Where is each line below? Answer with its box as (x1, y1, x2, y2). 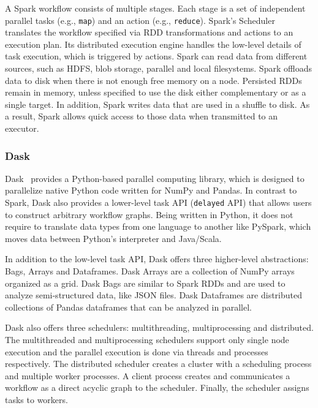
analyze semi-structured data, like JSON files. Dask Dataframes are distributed (5, 289, 303, 301)
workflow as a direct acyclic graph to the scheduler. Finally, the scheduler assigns (5, 381, 309, 394)
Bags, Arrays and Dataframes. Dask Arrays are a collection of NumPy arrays (5, 265, 295, 278)
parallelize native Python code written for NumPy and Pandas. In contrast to (5, 184, 297, 197)
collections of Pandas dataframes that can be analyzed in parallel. (5, 300, 252, 313)
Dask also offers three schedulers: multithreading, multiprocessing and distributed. (5, 321, 314, 334)
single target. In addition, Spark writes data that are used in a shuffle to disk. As (5, 97, 310, 110)
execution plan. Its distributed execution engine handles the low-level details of (5, 37, 301, 50)
